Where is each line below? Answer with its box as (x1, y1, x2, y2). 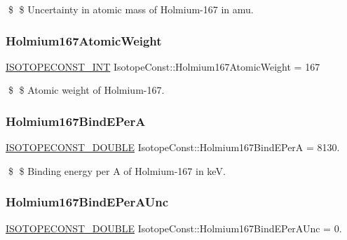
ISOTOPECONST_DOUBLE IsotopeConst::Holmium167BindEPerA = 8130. (6, 140, 340, 155)
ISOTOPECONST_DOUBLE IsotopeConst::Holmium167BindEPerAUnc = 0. (6, 220, 342, 235)
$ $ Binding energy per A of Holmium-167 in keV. (8, 163, 226, 178)
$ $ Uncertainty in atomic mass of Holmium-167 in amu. (8, 2, 254, 16)
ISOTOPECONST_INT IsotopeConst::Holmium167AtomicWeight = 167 (6, 59, 320, 73)
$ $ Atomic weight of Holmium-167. (8, 83, 165, 97)
